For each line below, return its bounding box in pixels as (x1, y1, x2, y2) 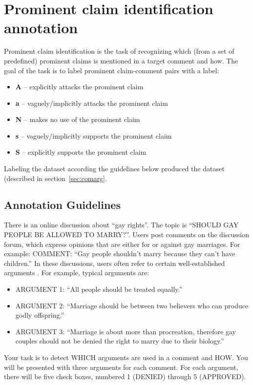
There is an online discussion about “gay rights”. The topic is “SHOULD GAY (4, 220, 239, 230)
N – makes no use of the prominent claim (15, 114, 140, 124)
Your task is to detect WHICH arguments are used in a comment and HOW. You (4, 352, 248, 362)
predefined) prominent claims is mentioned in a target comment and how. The (4, 55, 238, 65)
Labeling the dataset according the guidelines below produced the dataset (4, 163, 225, 174)
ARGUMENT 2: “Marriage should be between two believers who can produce (15, 300, 249, 310)
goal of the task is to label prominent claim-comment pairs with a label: (4, 65, 219, 75)
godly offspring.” (15, 310, 64, 320)
